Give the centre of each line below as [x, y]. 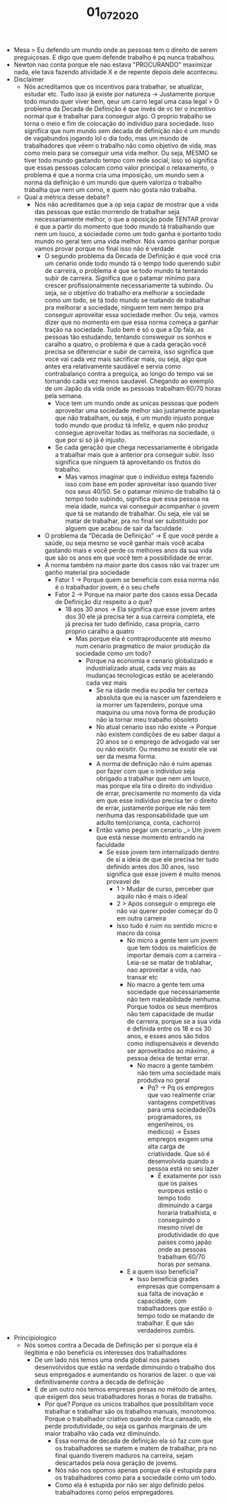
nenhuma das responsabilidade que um [152, 815]
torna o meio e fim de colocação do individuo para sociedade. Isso [119, 123]
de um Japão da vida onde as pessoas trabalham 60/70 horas [133, 388]
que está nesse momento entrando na [151, 837]
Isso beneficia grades [168, 1279]
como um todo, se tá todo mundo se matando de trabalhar [127, 300]
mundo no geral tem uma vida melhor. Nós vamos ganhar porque [127, 241]
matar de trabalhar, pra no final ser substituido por [137, 521]
